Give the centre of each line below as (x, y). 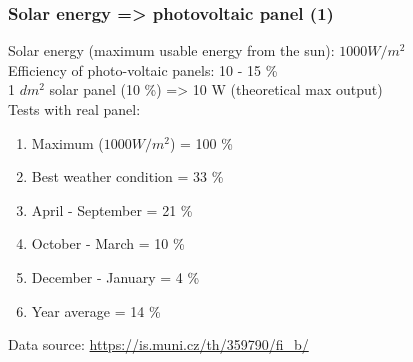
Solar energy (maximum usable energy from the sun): (171, 50)
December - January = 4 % (115, 276)
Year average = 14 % (96, 310)
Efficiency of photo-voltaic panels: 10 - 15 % (143, 69)
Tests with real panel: (74, 109)
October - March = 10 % (108, 243)
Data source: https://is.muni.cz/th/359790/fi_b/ (158, 344)
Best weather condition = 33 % (127, 176)
